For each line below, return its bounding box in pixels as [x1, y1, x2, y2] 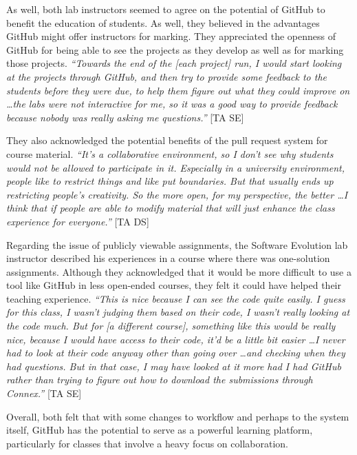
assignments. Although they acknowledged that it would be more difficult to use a [6, 264, 351, 279]
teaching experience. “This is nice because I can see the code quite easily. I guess [6, 291, 345, 305]
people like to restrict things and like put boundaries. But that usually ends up [6, 174, 334, 188]
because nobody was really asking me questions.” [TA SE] [6, 110, 244, 124]
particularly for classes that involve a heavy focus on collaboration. [6, 436, 288, 450]
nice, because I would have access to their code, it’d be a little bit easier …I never [6, 332, 345, 346]
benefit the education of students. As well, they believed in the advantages [6, 15, 320, 30]
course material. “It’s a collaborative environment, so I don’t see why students [6, 146, 334, 161]
